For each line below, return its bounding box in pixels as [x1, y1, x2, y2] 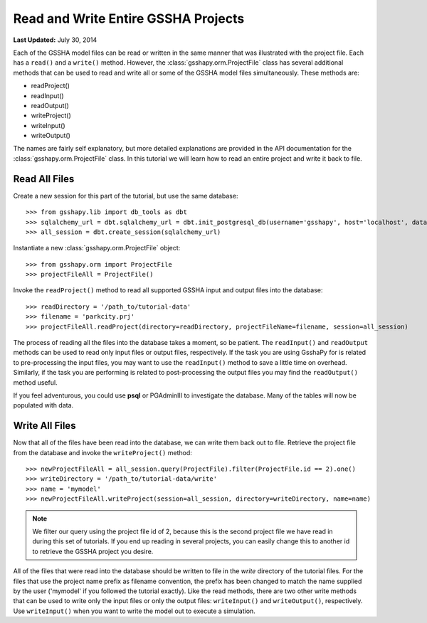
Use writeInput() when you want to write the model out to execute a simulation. [13, 607, 255, 615]
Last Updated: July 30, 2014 [13, 36, 97, 44]
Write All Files [13, 420, 76, 432]
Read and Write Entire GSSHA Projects [13, 11, 245, 26]
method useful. [13, 378, 58, 387]
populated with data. [13, 401, 74, 410]
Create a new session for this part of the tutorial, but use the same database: [13, 191, 238, 200]
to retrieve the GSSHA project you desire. [32, 547, 154, 555]
